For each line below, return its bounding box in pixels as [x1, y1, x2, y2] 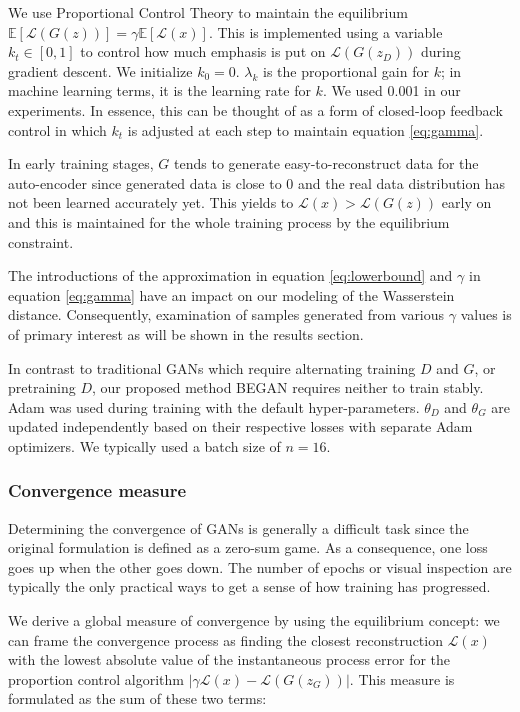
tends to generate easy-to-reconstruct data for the [174, 153, 479, 174]
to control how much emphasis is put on [80, 41, 326, 62]
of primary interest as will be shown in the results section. [8, 323, 364, 344]
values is [460, 304, 512, 325]
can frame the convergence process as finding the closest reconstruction [8, 629, 443, 650]
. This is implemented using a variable [208, 21, 443, 42]
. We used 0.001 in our [322, 80, 461, 101]
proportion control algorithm [8, 668, 184, 689]
